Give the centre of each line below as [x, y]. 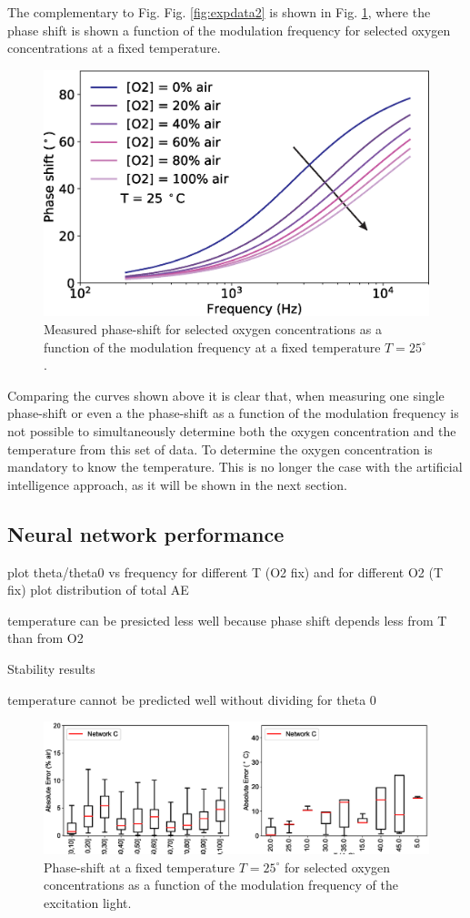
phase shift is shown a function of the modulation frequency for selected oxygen [229, 30]
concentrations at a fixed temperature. [114, 48]
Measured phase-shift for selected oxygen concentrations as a [213, 329]
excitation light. [88, 903]
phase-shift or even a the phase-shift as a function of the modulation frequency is [233, 413]
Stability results [51, 668]
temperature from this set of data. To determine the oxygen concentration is [220, 449]
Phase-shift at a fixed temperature [140, 867]
